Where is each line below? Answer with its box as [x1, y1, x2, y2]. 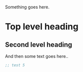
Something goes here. [5, 4, 50, 10]
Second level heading [5, 40, 72, 49]
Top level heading [5, 21, 79, 32]
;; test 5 [5, 63, 25, 68]
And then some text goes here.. [5, 54, 68, 59]
